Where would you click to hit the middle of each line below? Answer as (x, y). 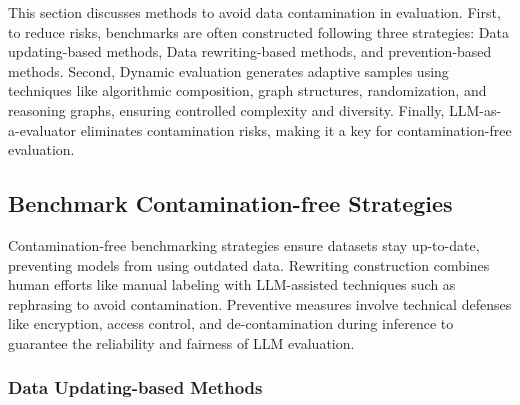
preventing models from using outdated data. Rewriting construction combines (249, 264)
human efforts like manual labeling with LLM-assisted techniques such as (232, 284)
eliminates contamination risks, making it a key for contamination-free (296, 129)
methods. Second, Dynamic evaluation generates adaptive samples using (228, 70)
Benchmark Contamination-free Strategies (230, 203)
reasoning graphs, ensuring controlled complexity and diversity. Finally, (226, 109)
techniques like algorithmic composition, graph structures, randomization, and (247, 90)
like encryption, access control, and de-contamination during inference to (231, 323)
